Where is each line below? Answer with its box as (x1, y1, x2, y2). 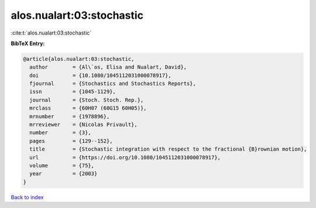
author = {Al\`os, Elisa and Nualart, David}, (29, 64, 187, 70)
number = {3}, (29, 129, 92, 136)
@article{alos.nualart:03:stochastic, (23, 56, 135, 62)
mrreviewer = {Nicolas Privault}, (29, 121, 138, 128)
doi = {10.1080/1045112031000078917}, (29, 72, 172, 79)
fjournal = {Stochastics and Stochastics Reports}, (29, 80, 196, 87)
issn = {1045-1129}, (29, 88, 116, 95)
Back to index (11, 193, 44, 200)
